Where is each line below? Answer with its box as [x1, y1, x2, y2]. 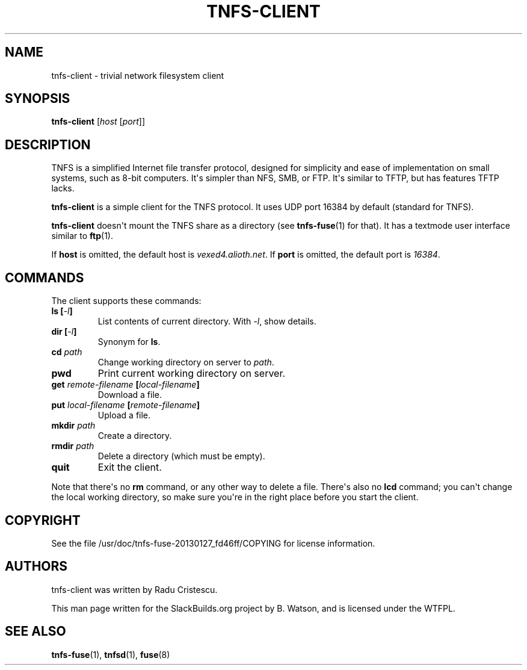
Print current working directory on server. [97, 367, 286, 380]
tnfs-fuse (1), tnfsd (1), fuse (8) [51, 649, 170, 660]
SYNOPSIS [5, 91, 70, 107]
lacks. [51, 183, 75, 194]
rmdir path [51, 441, 94, 451]
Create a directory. [97, 430, 172, 441]
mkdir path [51, 420, 96, 431]
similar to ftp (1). [51, 231, 113, 241]
